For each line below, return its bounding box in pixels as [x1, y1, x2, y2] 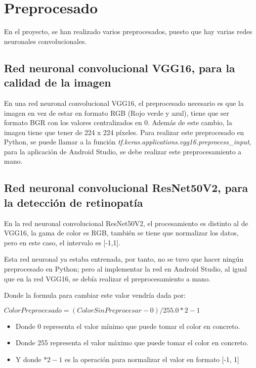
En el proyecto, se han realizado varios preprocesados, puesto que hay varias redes [4, 26, 253, 37]
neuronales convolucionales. [4, 36, 87, 46]
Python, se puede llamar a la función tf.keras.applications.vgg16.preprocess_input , [4, 137, 252, 147]
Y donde [15, 354, 42, 364]
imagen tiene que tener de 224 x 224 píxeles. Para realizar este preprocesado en [4, 127, 244, 137]
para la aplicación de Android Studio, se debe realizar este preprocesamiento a [4, 146, 242, 156]
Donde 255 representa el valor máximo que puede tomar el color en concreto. [15, 337, 249, 348]
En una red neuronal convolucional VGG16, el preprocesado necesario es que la [4, 97, 244, 108]
